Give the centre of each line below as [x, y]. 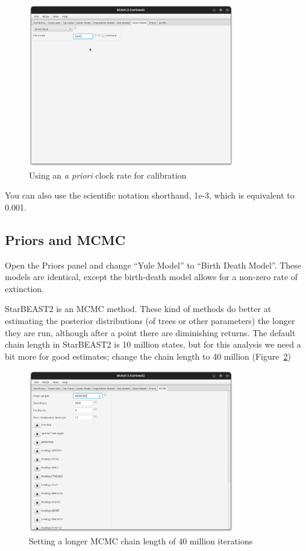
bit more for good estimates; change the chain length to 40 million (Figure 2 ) [148, 356]
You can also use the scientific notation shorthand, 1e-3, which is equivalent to [150, 195]
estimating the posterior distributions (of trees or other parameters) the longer [150, 320]
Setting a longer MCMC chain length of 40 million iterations [141, 540]
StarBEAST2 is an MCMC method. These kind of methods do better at [138, 309]
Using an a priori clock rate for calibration [108, 175]
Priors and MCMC [65, 239]
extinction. [24, 288]
